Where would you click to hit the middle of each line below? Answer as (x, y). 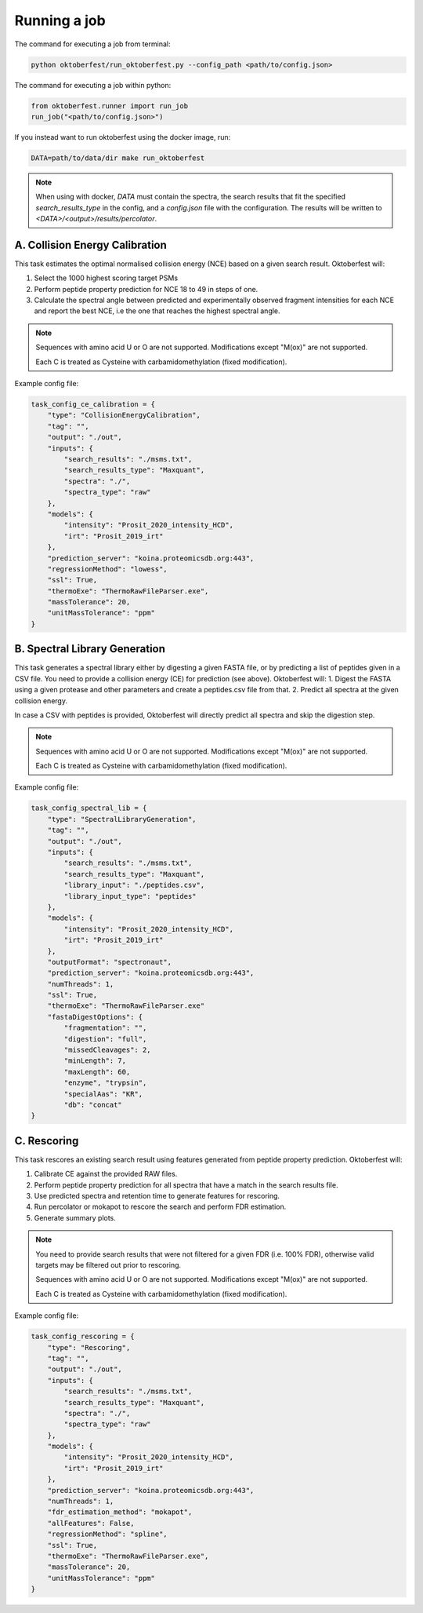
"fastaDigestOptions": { (95, 1017)
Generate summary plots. (75, 1217)
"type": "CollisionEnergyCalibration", (124, 415)
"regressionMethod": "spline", (107, 1534)
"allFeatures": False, (91, 1523)
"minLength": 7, (95, 1061)
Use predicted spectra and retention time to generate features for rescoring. (157, 1196)
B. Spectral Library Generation (90, 649)
